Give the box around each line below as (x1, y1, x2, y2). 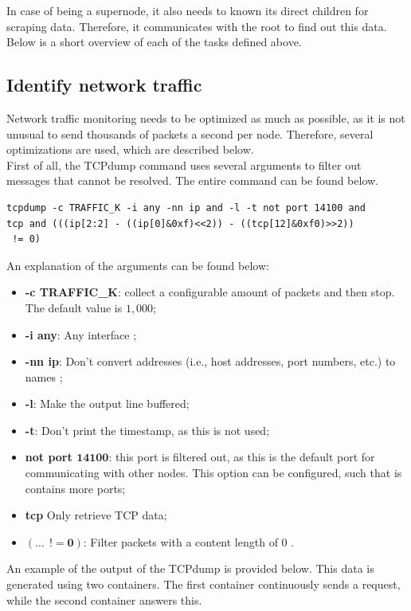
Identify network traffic (6, 72, 202, 97)
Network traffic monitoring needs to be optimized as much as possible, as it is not (6, 109, 405, 126)
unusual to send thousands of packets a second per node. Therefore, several (6, 125, 374, 142)
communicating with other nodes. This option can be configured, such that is (25, 464, 402, 481)
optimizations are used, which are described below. (6, 141, 254, 158)
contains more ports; (25, 480, 126, 496)
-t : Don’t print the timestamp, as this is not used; (25, 421, 270, 438)
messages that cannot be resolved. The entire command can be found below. (6, 172, 379, 189)
